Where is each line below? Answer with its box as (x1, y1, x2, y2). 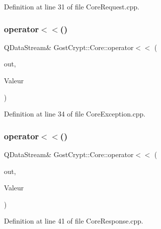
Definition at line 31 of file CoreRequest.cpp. (4, 1, 140, 11)
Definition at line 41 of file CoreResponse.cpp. (4, 216, 143, 226)
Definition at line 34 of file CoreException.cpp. (4, 109, 146, 119)
